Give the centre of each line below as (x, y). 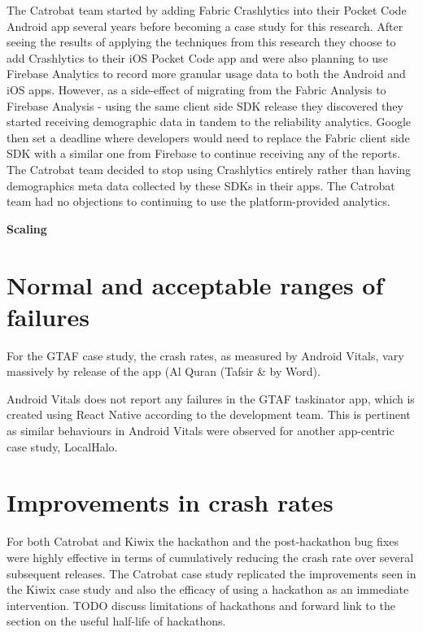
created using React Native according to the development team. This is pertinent (209, 414)
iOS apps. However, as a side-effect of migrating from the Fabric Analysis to (196, 89)
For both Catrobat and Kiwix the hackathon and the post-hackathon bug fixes (203, 541)
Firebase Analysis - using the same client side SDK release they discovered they (205, 105)
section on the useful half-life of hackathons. (116, 621)
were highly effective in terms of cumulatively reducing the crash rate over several (210, 557)
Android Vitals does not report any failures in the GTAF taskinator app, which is (211, 398)
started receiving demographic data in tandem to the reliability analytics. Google (209, 122)
